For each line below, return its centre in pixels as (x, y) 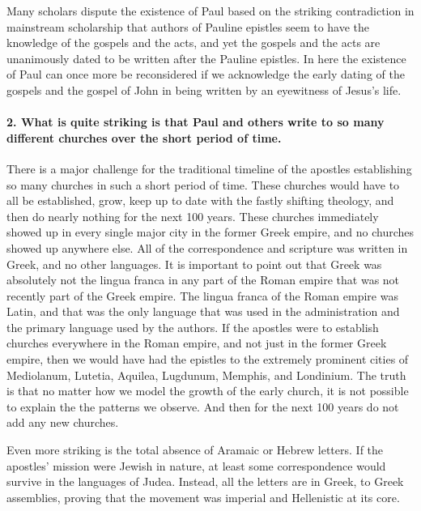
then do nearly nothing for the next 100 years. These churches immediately (193, 216)
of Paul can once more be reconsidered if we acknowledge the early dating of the (206, 74)
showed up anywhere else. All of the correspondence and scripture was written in (207, 247)
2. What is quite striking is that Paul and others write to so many (196, 122)
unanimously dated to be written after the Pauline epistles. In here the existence (206, 58)
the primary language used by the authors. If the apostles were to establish (193, 327)
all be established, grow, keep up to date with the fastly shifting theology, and (200, 200)
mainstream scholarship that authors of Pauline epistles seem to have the (188, 26)
